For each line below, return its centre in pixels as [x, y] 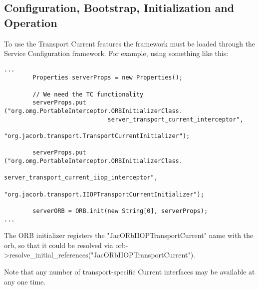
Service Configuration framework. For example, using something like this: [116, 53]
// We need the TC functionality [88, 94]
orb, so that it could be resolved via [59, 245]
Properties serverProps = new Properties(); [108, 78]
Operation [31, 22]
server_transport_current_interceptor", [175, 119]
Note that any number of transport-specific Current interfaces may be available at [129, 272]
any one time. [25, 281]
